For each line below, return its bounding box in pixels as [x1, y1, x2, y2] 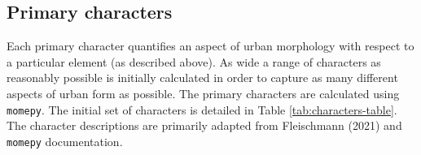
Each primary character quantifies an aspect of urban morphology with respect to [7, 37, 414, 54]
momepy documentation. [7, 132, 123, 149]
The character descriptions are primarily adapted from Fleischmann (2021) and [7, 117, 402, 134]
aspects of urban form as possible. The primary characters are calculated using [7, 84, 400, 101]
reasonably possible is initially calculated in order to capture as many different [7, 69, 398, 86]
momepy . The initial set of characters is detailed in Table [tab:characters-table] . [7, 101, 397, 118]
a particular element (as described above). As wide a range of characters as [7, 53, 381, 70]
